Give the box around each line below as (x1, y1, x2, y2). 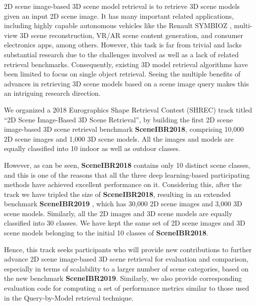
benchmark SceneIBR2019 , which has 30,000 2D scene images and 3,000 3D (4, 198, 242, 209)
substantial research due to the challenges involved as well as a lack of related (4, 49, 239, 59)
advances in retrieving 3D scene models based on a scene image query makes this (4, 78, 249, 88)
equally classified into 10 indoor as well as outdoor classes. (4, 143, 180, 153)
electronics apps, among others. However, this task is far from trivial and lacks (4, 39, 242, 50)
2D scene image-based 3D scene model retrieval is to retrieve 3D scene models (4, 1, 240, 11)
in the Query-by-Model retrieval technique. (4, 292, 134, 303)
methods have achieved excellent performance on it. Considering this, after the (4, 179, 242, 190)
